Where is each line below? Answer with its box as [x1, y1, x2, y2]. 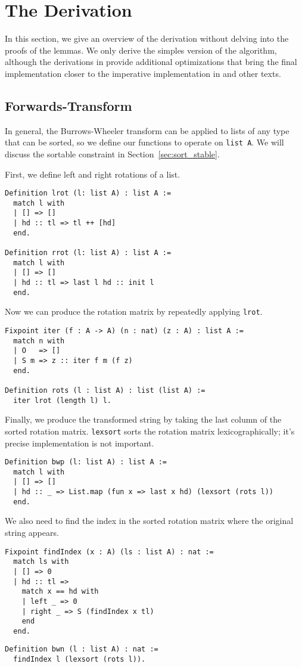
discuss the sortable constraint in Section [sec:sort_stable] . [5, 147, 220, 160]
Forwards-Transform [5, 96, 132, 114]
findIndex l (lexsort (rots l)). [13, 655, 146, 664]
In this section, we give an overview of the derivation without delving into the [5, 32, 289, 45]
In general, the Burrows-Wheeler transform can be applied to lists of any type [5, 124, 289, 136]
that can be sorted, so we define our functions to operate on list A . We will [5, 136, 284, 148]
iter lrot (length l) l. [13, 396, 111, 405]
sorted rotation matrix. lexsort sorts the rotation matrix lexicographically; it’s [5, 424, 295, 437]
